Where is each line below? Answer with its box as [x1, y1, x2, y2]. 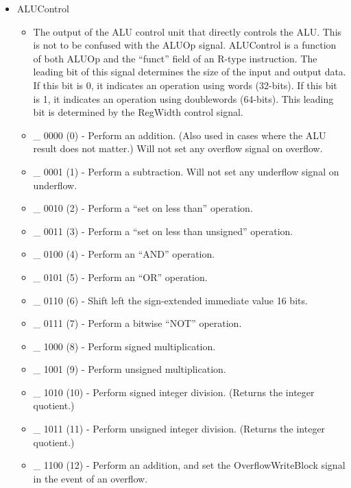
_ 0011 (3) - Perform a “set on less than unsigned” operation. [33, 223, 293, 238]
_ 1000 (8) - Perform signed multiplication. [33, 339, 216, 353]
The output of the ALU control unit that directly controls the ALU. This [33, 24, 342, 38]
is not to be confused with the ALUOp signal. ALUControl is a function [33, 38, 337, 52]
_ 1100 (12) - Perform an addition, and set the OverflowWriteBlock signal [33, 458, 346, 472]
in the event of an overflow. [33, 471, 148, 485]
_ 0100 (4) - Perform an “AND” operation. [33, 247, 215, 261]
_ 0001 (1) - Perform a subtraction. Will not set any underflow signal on [33, 164, 339, 178]
